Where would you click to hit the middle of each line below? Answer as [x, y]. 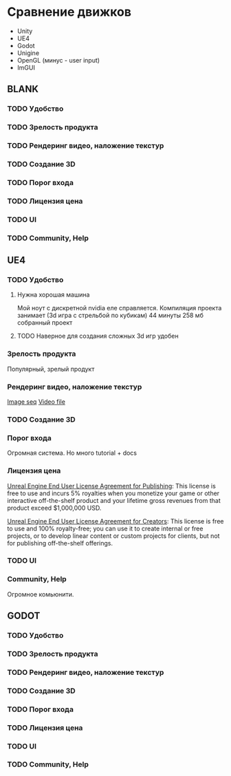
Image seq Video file [36, 401]
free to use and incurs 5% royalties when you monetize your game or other [113, 493]
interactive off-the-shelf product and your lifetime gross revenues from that [114, 500]
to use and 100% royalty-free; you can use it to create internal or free [105, 528]
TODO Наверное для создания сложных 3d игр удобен [98, 336]
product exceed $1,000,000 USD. [54, 508]
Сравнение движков [69, 12]
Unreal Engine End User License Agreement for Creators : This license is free [115, 521]
